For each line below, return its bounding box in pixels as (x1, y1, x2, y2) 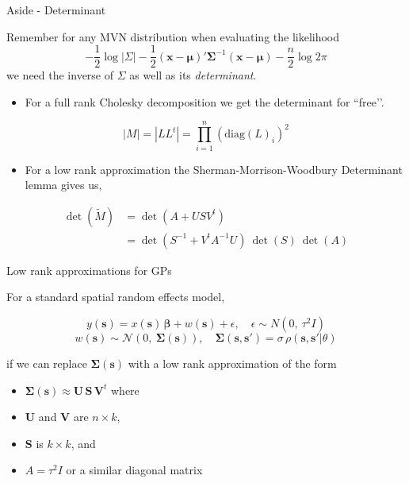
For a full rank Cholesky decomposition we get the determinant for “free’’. (25, 93, 384, 110)
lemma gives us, (25, 176, 102, 193)
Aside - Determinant (6, 2, 106, 17)
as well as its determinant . (129, 67, 257, 83)
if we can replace (6, 355, 87, 371)
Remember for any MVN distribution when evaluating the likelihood (6, 28, 340, 44)
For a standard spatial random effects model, (6, 288, 225, 305)
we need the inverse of (6, 67, 114, 83)
